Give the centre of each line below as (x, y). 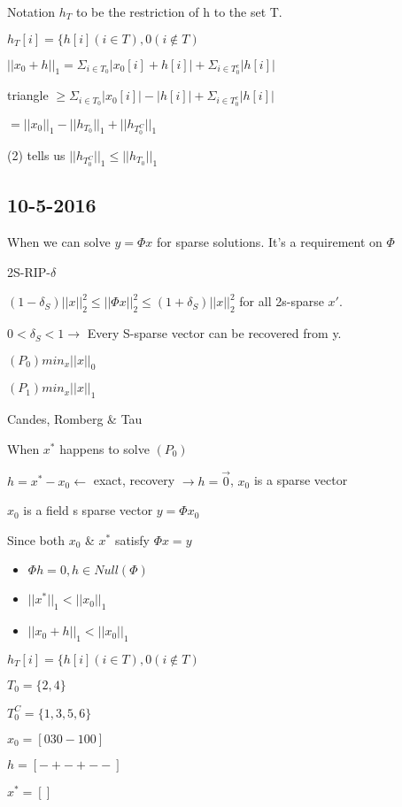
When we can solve (59, 242)
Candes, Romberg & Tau (75, 419)
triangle (28, 95)
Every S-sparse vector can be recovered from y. (214, 333)
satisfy (132, 539)
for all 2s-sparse (282, 301)
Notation (31, 12)
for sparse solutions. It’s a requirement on (269, 242)
